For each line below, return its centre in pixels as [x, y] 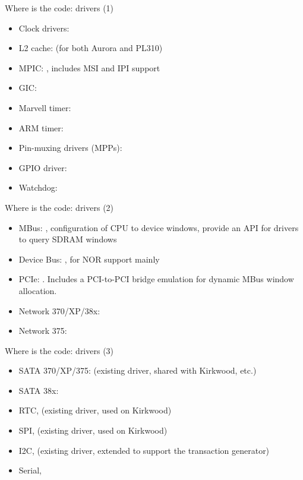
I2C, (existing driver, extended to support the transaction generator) [144, 450]
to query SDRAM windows [68, 239]
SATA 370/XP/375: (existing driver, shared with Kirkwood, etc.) [138, 370]
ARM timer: [41, 127]
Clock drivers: [44, 28]
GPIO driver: [43, 167]
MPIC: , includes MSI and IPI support [89, 67]
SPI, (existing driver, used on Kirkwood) [93, 430]
